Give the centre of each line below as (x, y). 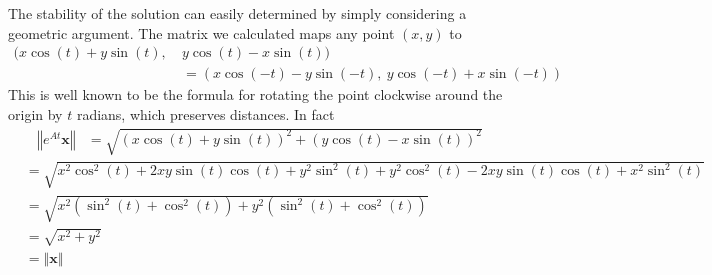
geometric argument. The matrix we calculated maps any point (201, 32)
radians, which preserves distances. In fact (205, 113)
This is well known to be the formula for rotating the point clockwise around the (255, 94)
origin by (35, 113)
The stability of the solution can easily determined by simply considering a (237, 13)
